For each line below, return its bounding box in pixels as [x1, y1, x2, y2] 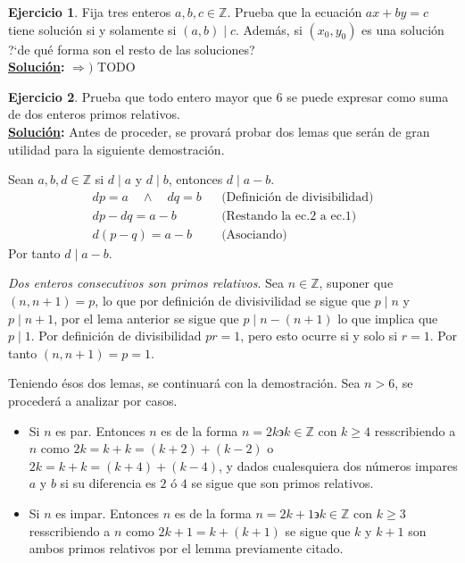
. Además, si [236, 20, 303, 38]
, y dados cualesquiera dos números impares [219, 456, 458, 475]
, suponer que [319, 273, 394, 292]
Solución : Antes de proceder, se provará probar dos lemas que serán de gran [8, 122, 430, 140]
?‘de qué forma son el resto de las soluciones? [8, 39, 255, 58]
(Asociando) [221, 228, 287, 241]
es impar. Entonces [55, 503, 160, 522]
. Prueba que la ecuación [227, 3, 362, 21]
